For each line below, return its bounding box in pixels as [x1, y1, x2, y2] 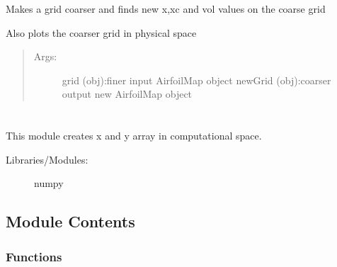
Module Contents [6, 210, 135, 232]
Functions [6, 247, 62, 265]
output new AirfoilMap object [62, 86, 193, 101]
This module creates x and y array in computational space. [6, 128, 262, 143]
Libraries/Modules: [6, 152, 88, 166]
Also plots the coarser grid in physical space [6, 25, 197, 40]
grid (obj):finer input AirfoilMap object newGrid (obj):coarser [62, 72, 331, 87]
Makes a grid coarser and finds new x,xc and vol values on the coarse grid [6, 1, 326, 16]
